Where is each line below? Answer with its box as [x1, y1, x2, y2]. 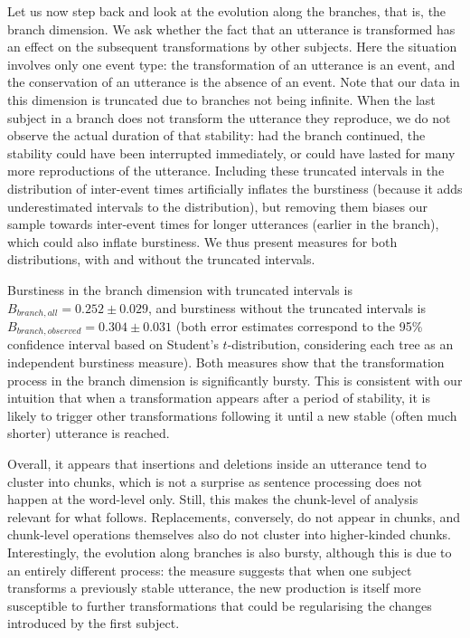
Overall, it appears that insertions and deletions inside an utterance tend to [7, 453, 427, 472]
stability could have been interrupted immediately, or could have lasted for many [7, 143, 456, 162]
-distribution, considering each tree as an [227, 335, 454, 354]
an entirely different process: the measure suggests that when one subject [7, 560, 412, 579]
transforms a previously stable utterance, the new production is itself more [7, 578, 421, 597]
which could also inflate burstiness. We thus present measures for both [7, 232, 398, 251]
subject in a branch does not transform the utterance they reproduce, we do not [7, 108, 451, 127]
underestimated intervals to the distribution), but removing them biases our [7, 196, 428, 215]
